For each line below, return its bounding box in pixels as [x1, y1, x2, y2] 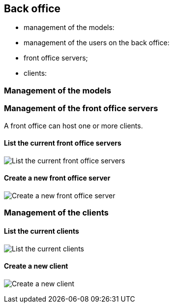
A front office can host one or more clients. [4, 121, 143, 130]
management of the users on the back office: [24, 38, 170, 47]
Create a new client [4, 262, 68, 271]
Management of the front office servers [4, 103, 158, 114]
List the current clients [4, 226, 79, 235]
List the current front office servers [4, 139, 121, 148]
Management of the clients [4, 208, 109, 218]
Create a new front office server [4, 174, 111, 183]
